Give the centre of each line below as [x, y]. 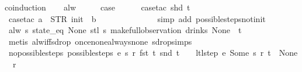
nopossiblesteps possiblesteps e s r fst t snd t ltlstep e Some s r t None [153, 53]
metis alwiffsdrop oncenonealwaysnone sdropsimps [100, 41]
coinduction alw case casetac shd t [98, 7]
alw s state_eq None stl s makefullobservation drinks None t [125, 30]
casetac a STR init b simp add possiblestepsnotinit [137, 18]
